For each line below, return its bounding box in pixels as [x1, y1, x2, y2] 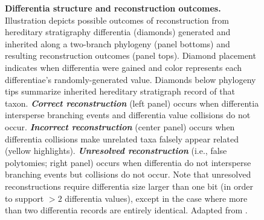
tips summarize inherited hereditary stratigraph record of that [5, 85, 235, 98]
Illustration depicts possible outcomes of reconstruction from [5, 13, 229, 26]
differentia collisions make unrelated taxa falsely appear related [5, 132, 239, 145]
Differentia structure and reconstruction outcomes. [5, 2, 221, 14]
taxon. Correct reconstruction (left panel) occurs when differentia [5, 96, 259, 109]
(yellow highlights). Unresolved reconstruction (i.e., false [5, 144, 227, 157]
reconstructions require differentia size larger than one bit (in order [5, 179, 253, 192]
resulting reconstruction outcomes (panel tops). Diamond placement [5, 49, 256, 62]
